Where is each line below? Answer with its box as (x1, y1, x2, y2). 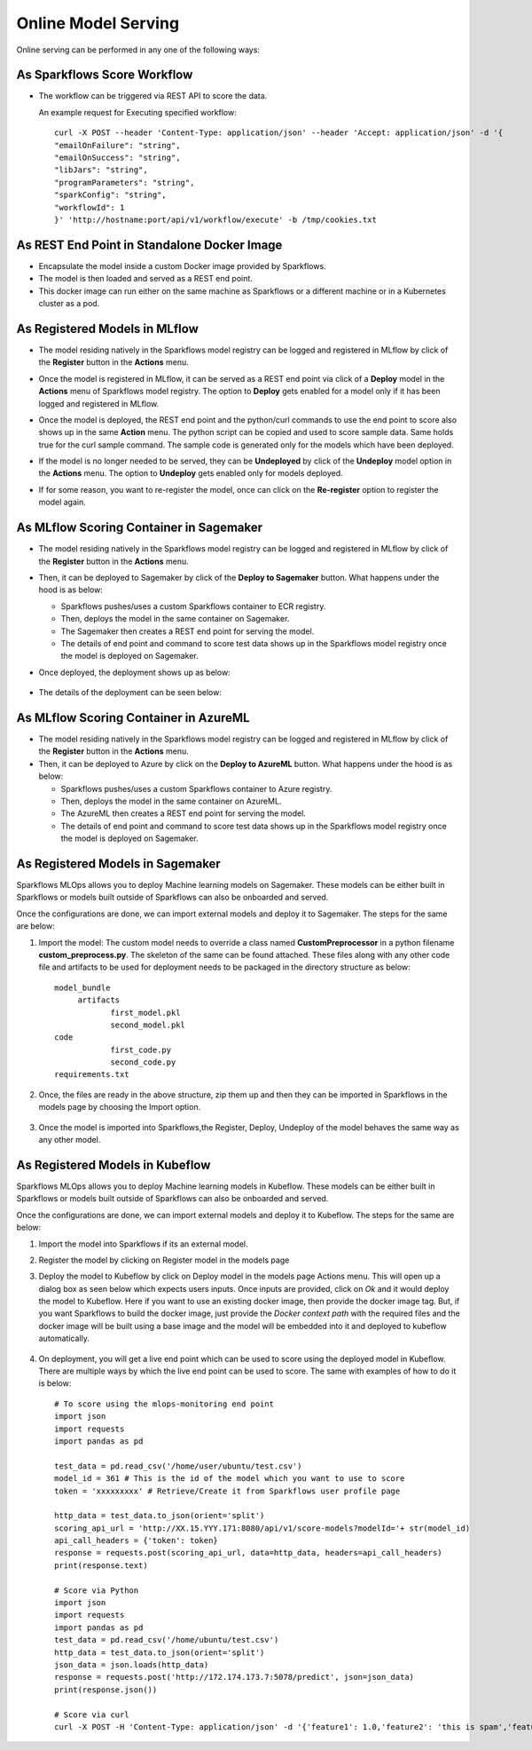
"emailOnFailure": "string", (54, 140, 181, 150)
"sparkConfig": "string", (54, 190, 168, 200)
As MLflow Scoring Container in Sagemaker (16, 520, 263, 535)
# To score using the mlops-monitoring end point (54, 1398, 275, 1409)
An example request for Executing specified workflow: (38, 107, 237, 117)
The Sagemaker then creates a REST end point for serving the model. (60, 626, 315, 637)
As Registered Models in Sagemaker (16, 856, 221, 871)
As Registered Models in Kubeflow (16, 1157, 211, 1172)
